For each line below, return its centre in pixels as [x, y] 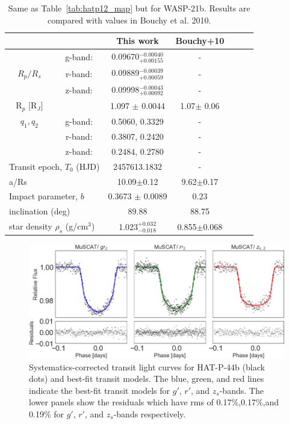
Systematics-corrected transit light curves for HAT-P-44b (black [147, 366]
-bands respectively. [150, 413]
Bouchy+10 [200, 41]
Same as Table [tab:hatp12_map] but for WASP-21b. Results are [129, 8]
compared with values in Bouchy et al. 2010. [129, 20]
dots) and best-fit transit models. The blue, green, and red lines [147, 379]
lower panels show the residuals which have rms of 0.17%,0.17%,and [154, 402]
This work [138, 41]
